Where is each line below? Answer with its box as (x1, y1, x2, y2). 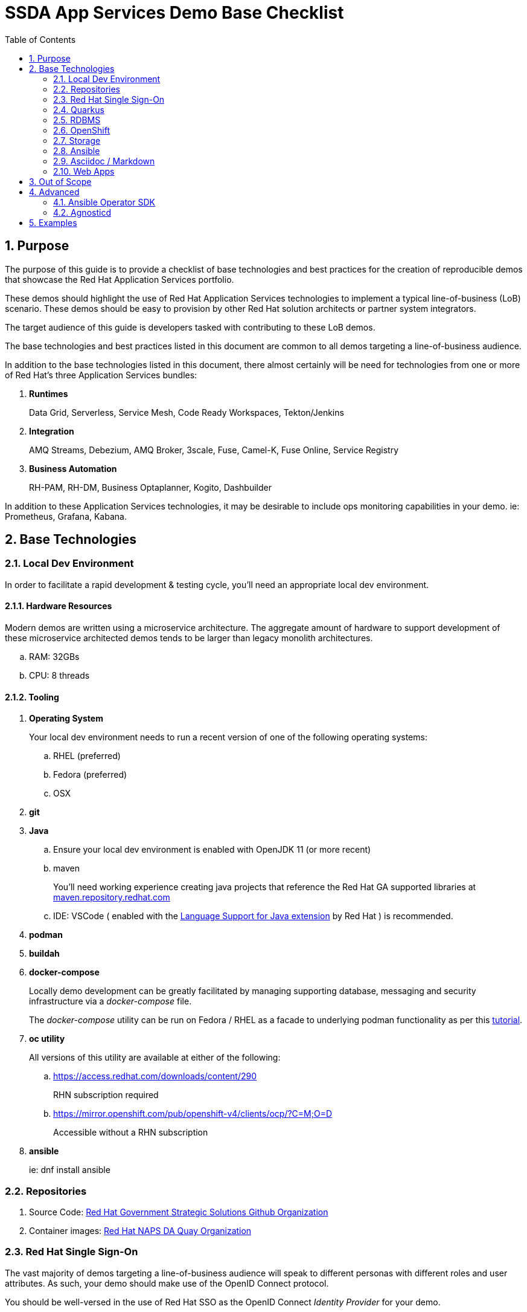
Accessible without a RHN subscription (53, 1127, 208, 1138)
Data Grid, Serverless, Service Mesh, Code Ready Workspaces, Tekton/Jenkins (29, 407, 344, 418)
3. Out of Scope (29, 176, 92, 187)
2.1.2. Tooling (5, 691, 59, 702)
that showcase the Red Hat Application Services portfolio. (5, 274, 234, 285)
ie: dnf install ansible (29, 1165, 110, 1175)
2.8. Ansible (53, 145, 100, 156)
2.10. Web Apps (53, 166, 115, 176)
